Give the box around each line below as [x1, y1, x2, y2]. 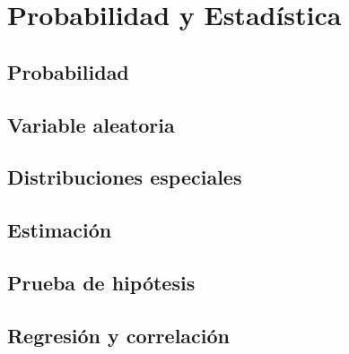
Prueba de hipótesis [7, 268, 196, 296]
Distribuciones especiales [7, 163, 242, 191]
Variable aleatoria [7, 110, 175, 138]
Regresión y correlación [7, 321, 230, 349]
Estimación [7, 216, 112, 244]
